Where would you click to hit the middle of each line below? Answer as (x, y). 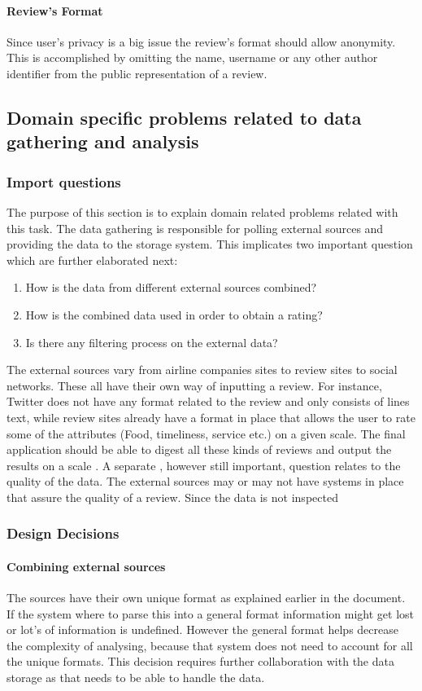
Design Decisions (63, 533)
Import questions (64, 181)
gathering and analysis (103, 141)
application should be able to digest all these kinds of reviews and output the (199, 449)
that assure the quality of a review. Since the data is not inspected (172, 497)
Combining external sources (86, 566)
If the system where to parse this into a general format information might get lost (211, 613)
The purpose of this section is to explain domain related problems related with (202, 211)
